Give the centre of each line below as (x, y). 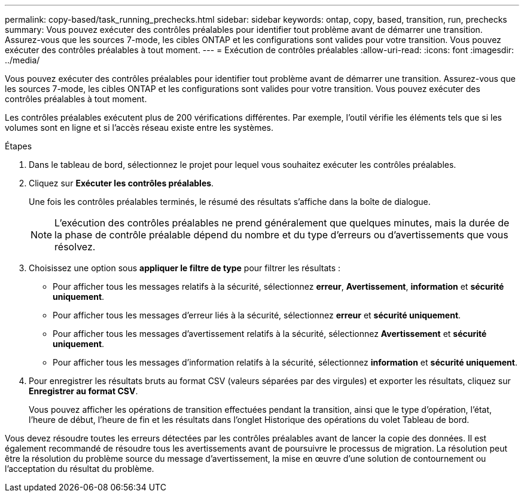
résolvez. (75, 247)
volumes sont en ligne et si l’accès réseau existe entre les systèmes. (139, 128)
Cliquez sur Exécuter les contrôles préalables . (121, 183)
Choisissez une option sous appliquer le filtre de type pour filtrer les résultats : (185, 268)
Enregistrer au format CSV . (83, 391)
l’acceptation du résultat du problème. (80, 469)
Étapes (19, 146)
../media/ (22, 60)
